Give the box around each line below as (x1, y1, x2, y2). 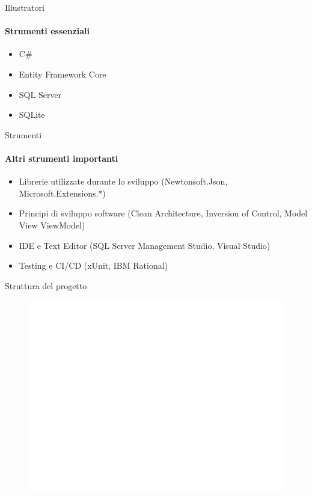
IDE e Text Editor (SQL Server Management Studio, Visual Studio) (19, 239, 271, 251)
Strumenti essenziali (5, 25, 90, 37)
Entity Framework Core (19, 67, 106, 80)
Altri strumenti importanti (5, 152, 118, 164)
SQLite (19, 108, 45, 121)
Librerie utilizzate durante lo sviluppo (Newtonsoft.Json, (19, 175, 228, 188)
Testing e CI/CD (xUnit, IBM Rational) (19, 259, 168, 272)
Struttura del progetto (5, 279, 87, 292)
